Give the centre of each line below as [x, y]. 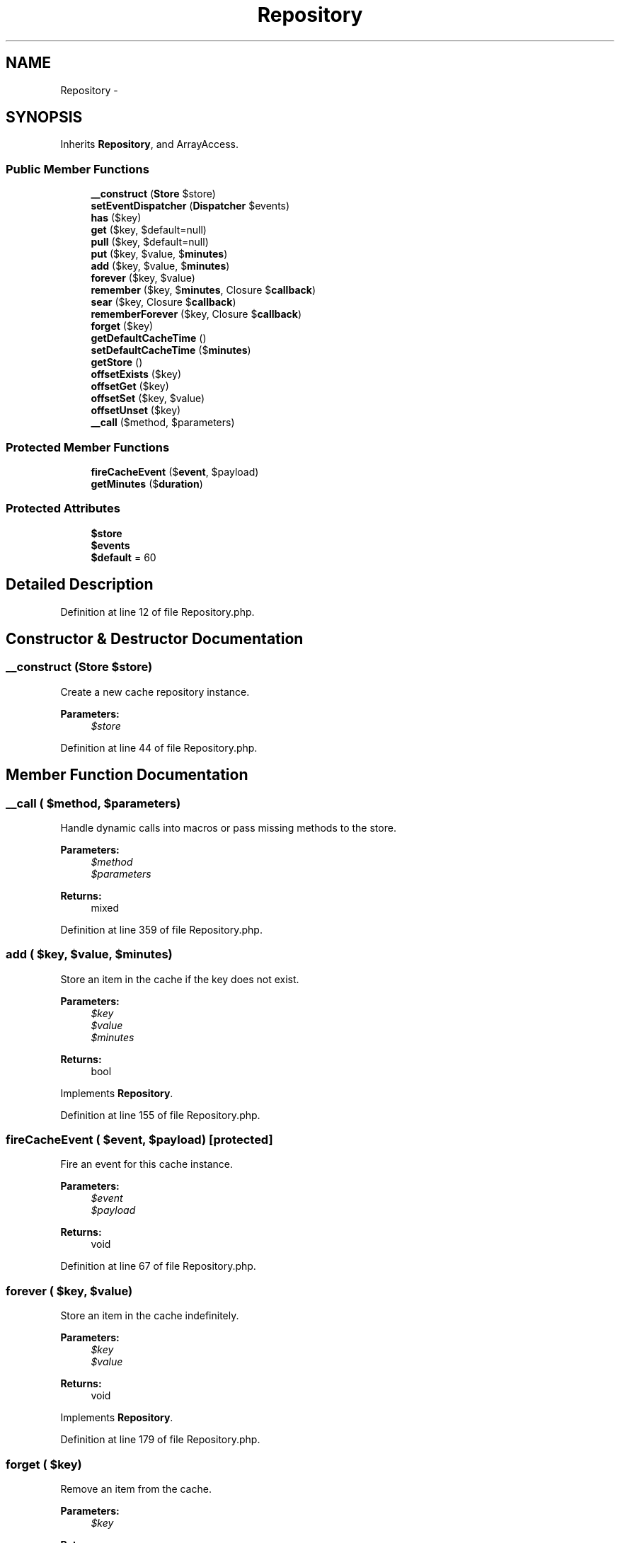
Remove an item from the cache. [136, 1488]
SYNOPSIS [44, 117]
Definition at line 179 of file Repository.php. [160, 1440]
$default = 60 [124, 557]
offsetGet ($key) [130, 386]
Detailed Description [80, 585]
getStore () [117, 362]
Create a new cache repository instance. [155, 692]
